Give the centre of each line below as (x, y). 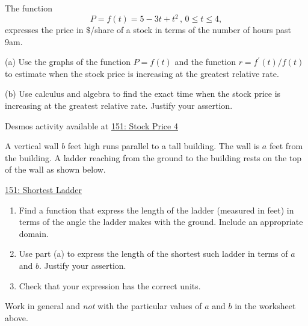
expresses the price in (44, 30)
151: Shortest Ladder (43, 190)
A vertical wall (32, 146)
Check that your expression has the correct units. (110, 285)
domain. (34, 233)
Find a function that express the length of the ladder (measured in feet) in (156, 210)
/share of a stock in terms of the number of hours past (191, 30)
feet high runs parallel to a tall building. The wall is (164, 146)
